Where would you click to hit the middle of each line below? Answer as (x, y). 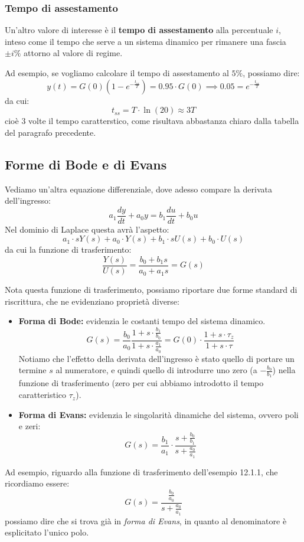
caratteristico (43, 395)
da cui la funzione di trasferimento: (68, 249)
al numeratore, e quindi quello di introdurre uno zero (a (156, 370)
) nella (284, 370)
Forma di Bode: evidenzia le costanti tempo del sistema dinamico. (142, 321)
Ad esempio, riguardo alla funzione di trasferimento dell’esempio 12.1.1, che (141, 471)
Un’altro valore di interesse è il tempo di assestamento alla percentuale (139, 30)
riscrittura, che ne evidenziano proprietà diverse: (92, 301)
